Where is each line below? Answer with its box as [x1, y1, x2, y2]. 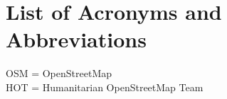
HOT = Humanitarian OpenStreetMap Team [6, 79, 204, 94]
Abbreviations [6, 25, 147, 54]
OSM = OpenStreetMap [6, 66, 112, 81]
